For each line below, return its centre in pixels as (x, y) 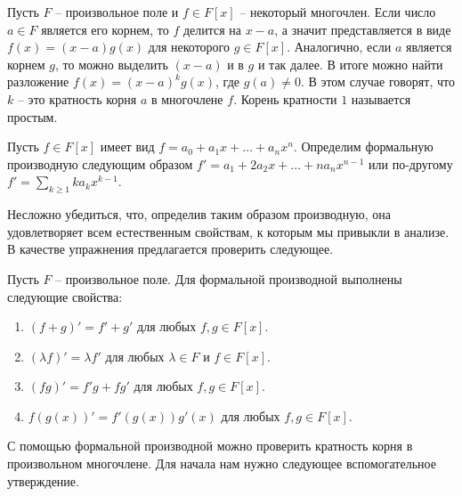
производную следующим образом (100, 163)
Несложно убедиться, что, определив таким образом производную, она (199, 214)
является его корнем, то (105, 29)
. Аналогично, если (339, 47)
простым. (32, 116)
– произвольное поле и (117, 12)
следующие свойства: (65, 296)
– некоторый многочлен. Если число (338, 12)
